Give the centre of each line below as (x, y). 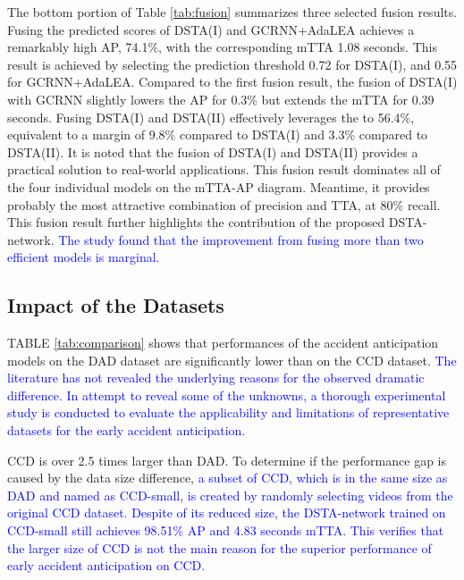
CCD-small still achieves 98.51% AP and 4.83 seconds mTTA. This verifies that (226, 530)
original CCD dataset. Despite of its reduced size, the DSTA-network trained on (227, 513)
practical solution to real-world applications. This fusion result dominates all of (224, 169)
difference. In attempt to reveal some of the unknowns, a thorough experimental (227, 395)
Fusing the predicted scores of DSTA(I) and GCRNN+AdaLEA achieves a (211, 29)
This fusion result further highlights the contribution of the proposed (196, 222)
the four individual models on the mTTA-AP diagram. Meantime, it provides (219, 186)
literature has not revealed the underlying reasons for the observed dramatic (216, 378)
